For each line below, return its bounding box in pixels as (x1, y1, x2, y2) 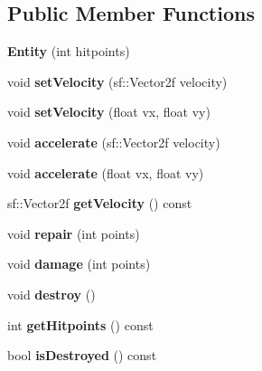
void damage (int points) (7, 254, 151, 273)
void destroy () (7, 284, 96, 303)
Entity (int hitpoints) (7, 42, 130, 61)
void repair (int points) (7, 224, 140, 243)
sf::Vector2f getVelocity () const (7, 194, 192, 213)
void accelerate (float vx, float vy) (7, 163, 204, 182)
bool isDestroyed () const (7, 346, 157, 365)
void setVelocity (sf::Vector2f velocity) (7, 71, 228, 90)
